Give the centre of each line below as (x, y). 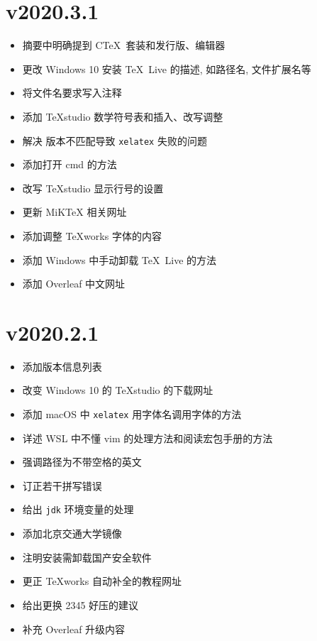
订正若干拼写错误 (62, 485)
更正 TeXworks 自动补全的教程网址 (102, 581)
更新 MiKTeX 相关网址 (74, 212)
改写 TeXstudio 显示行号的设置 (93, 188)
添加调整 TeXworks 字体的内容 (92, 235)
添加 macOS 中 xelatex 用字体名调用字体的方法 (132, 414)
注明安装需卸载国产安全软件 (87, 557)
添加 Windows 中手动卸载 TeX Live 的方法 (119, 259)
